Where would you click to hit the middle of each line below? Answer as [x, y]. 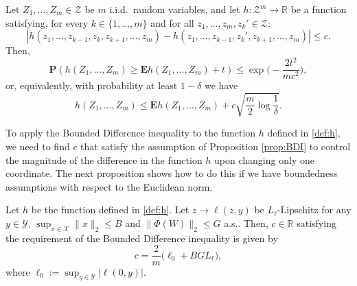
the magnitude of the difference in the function [104, 159]
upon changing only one [264, 159]
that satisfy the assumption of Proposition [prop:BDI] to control [216, 146]
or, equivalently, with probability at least [92, 85]
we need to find [38, 146]
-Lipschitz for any [314, 210]
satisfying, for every [47, 22]
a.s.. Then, [246, 223]
